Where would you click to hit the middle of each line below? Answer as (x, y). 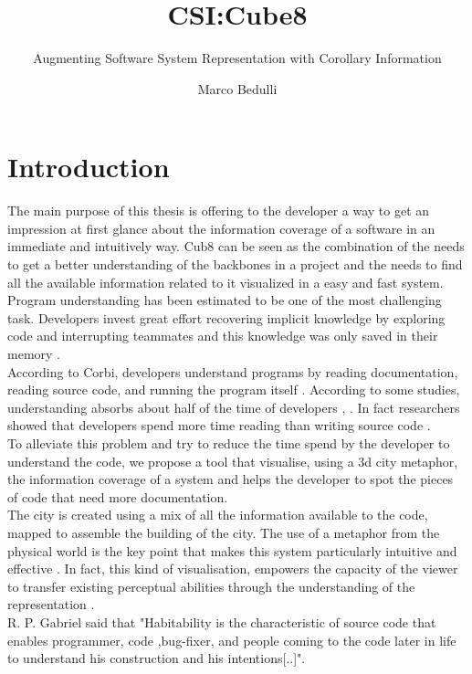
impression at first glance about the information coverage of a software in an (221, 228)
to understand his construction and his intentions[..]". (157, 658)
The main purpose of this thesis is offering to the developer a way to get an (219, 211)
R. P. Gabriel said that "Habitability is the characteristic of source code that (222, 621)
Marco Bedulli (237, 88)
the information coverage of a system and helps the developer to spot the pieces (231, 479)
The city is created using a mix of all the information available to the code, (218, 515)
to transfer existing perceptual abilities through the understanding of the (211, 586)
